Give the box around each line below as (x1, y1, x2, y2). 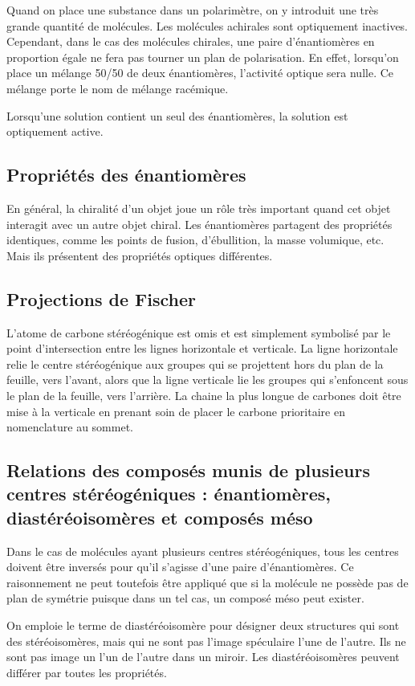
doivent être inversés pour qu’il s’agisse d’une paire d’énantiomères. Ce (6, 558, 354, 575)
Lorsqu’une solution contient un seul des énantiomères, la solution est (6, 107, 348, 124)
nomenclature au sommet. (6, 419, 133, 435)
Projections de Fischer (6, 286, 196, 311)
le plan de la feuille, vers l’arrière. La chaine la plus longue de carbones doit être (6, 386, 401, 403)
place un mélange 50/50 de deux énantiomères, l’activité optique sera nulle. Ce (6, 64, 394, 81)
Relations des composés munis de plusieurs (6, 458, 370, 483)
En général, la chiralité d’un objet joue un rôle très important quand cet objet (6, 199, 391, 216)
